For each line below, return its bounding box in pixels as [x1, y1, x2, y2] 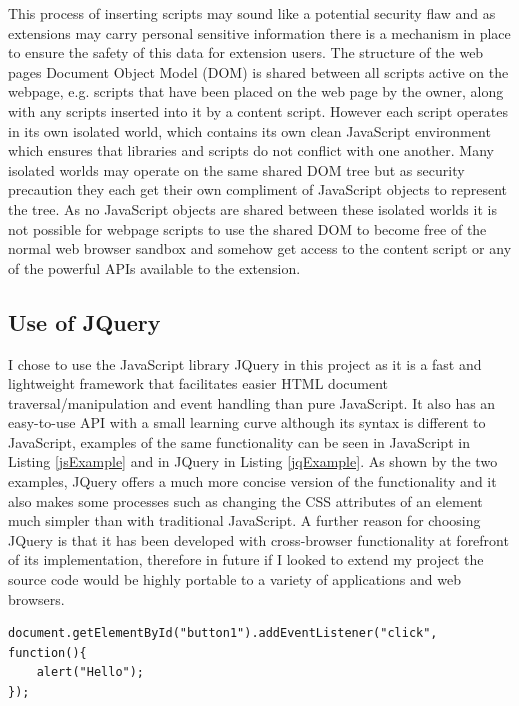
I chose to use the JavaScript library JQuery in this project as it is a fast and [8, 353, 482, 374]
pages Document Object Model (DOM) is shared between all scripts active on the [8, 61, 509, 82]
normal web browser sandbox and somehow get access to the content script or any [8, 238, 512, 259]
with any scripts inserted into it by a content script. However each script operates [8, 100, 508, 121]
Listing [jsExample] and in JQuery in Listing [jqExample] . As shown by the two [8, 451, 498, 472]
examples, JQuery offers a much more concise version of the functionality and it [8, 471, 497, 492]
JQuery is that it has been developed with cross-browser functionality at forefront [8, 529, 509, 550]
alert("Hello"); [36, 665, 145, 680]
